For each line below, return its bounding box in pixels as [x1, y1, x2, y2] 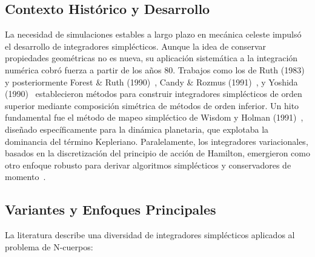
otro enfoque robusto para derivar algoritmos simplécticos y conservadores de [5, 158, 291, 171]
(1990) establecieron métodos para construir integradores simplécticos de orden [5, 87, 302, 100]
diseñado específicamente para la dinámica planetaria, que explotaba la [5, 122, 269, 135]
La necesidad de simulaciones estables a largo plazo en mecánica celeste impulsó [5, 28, 302, 41]
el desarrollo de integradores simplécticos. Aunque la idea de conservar [5, 39, 267, 52]
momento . [5, 170, 46, 183]
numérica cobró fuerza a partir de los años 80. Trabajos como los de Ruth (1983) [5, 63, 305, 76]
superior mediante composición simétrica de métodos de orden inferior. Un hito [5, 99, 299, 112]
